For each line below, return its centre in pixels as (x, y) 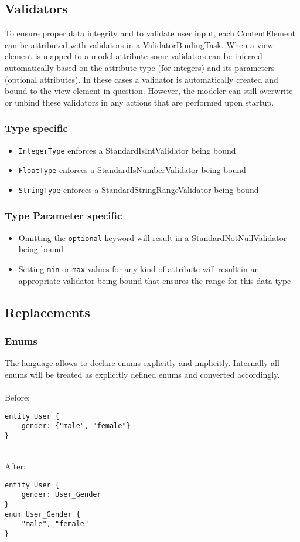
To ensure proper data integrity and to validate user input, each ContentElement (150, 33)
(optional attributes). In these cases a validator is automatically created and (142, 79)
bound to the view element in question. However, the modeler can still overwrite (149, 91)
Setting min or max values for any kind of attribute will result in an (139, 269)
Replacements (47, 312)
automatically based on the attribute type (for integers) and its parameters (140, 67)
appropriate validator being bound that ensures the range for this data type (155, 280)
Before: (18, 397)
